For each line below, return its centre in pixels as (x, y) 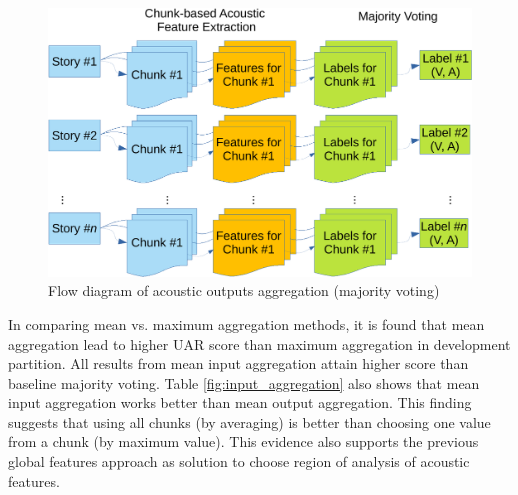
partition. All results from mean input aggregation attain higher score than (238, 363)
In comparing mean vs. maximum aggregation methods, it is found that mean (246, 323)
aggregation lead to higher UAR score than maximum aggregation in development (259, 343)
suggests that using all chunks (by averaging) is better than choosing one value (249, 421)
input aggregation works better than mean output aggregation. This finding (240, 402)
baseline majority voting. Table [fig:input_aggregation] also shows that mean (244, 382)
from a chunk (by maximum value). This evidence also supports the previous (243, 441)
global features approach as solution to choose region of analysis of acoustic (239, 461)
